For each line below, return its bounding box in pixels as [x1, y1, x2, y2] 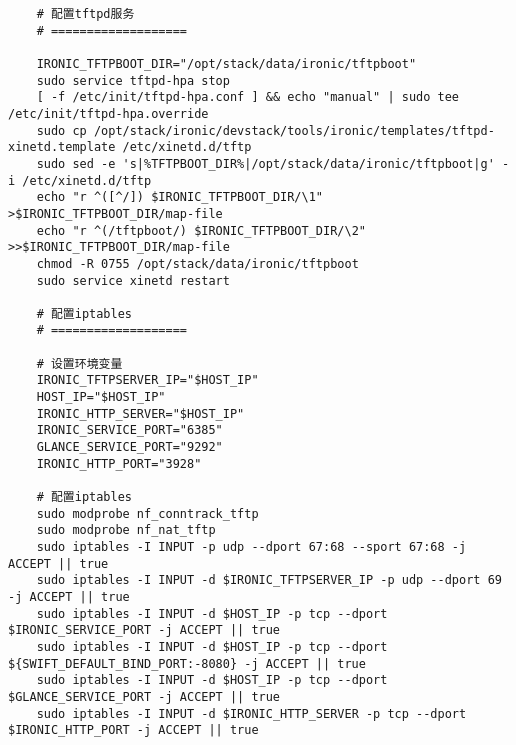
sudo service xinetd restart [36, 273, 230, 288]
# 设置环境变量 [36, 356, 123, 371]
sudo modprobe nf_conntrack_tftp [36, 506, 259, 521]
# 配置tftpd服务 [36, 7, 135, 21]
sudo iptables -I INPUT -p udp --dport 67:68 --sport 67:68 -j [36, 540, 467, 554]
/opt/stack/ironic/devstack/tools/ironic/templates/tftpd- [93, 123, 495, 138]
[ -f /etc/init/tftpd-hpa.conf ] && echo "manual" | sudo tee [36, 90, 460, 105]
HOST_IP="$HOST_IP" [36, 390, 166, 405]
